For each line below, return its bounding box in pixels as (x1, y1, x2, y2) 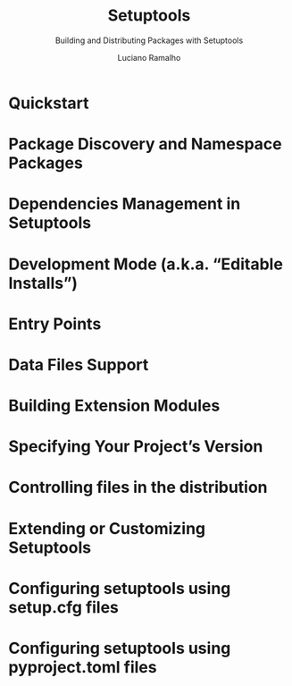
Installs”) (8, 273, 78, 293)
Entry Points (8, 314, 102, 334)
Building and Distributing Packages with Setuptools (54, 35, 244, 46)
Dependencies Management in (8, 194, 241, 215)
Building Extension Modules (8, 395, 221, 416)
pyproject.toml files (8, 657, 157, 677)
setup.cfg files (8, 597, 120, 617)
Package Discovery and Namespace (8, 134, 282, 155)
